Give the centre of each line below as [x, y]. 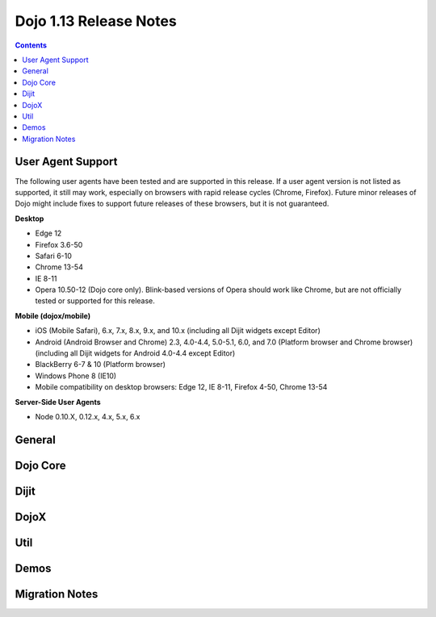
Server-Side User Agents [58, 402]
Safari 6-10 [54, 256]
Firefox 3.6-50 [59, 244]
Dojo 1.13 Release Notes [96, 21]
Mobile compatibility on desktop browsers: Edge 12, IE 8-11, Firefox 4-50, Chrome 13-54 [181, 387]
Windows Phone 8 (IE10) [76, 376]
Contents [31, 45]
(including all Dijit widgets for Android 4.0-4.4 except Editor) [135, 353]
